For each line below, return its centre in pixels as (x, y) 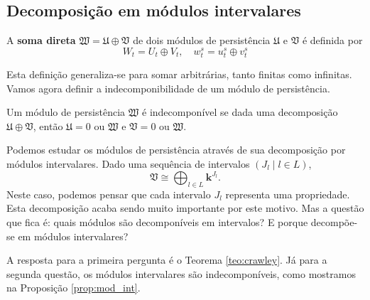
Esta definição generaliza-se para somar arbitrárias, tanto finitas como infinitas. (179, 74)
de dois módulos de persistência (202, 40)
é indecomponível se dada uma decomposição (240, 112)
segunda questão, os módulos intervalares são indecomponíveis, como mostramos (181, 273)
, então (48, 125)
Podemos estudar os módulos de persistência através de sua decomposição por (176, 150)
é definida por (332, 40)
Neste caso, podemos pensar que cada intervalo (109, 194)
